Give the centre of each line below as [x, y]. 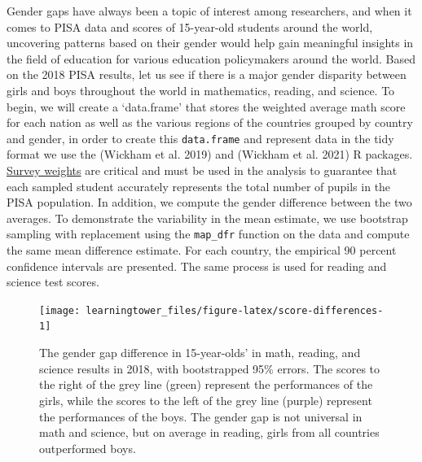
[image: [60, 310]
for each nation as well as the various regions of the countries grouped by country [210, 122]
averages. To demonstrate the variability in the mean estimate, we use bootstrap [207, 218]
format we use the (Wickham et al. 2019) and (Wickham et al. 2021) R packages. [210, 154]
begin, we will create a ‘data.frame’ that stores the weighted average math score [206, 106]
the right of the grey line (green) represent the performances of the [206, 384]
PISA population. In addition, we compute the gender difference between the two [209, 202]
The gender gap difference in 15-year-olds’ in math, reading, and [200, 353]
